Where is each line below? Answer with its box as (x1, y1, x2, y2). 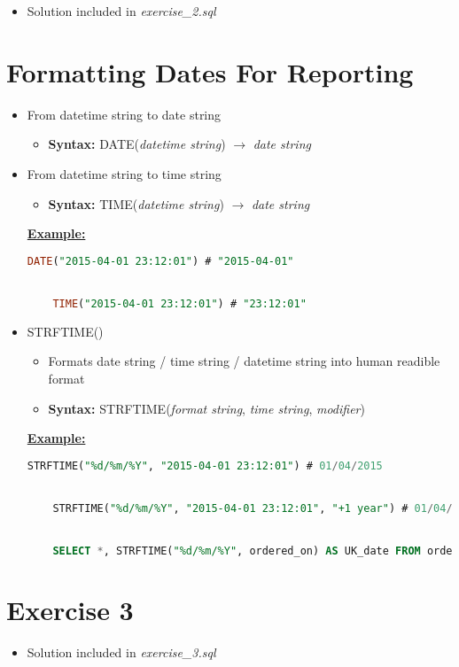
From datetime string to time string (27, 164, 222, 182)
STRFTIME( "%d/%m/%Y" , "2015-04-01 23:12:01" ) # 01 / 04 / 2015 (27, 459, 383, 472)
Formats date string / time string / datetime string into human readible (48, 352, 440, 370)
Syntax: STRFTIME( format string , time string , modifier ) (48, 399, 365, 417)
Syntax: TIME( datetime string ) (48, 194, 224, 213)
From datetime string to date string (27, 105, 222, 123)
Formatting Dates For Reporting (6, 53, 414, 89)
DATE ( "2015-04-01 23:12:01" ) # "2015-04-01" (27, 254, 294, 268)
